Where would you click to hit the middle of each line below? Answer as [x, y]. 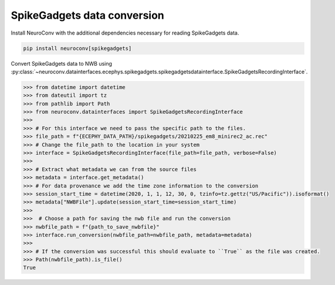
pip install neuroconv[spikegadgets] [77, 48]
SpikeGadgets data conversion [87, 15]
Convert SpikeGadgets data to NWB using [62, 63]
